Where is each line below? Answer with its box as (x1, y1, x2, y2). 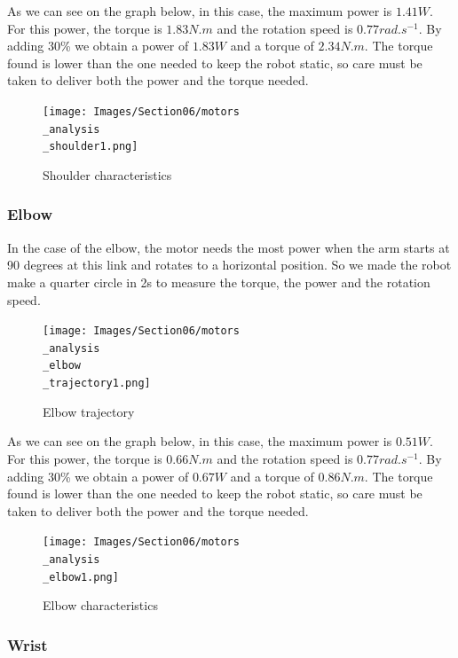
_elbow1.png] (43, 570, 119, 584)
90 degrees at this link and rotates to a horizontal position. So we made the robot (7, 255, 452, 274)
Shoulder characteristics (43, 165, 172, 184)
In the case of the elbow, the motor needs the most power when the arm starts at (7, 238, 450, 256)
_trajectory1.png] (43, 377, 151, 390)
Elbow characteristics (43, 596, 158, 615)
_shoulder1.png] (43, 140, 138, 153)
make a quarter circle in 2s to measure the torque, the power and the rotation (7, 272, 430, 291)
